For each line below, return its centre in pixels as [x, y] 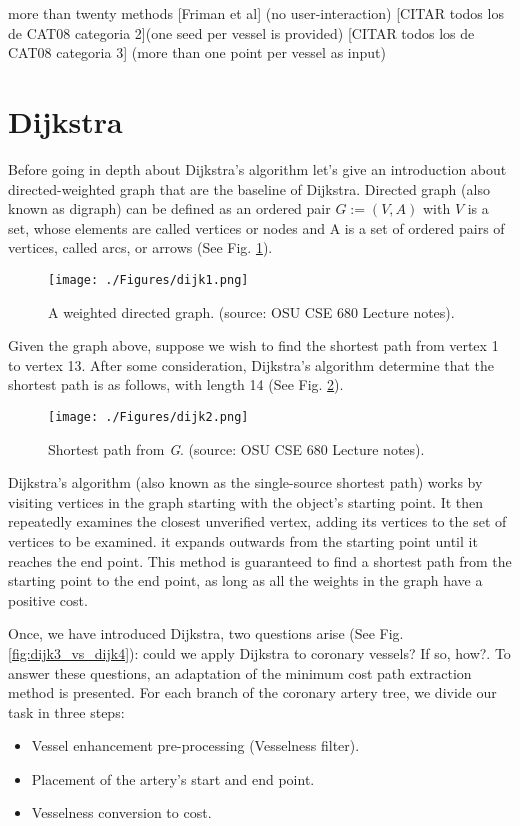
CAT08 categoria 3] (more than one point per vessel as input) [197, 52]
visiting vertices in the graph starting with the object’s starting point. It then [246, 501]
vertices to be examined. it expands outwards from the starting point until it [243, 540]
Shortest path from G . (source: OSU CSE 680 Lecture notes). [236, 448]
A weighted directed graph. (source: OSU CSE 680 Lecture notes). [251, 311]
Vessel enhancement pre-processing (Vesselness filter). [195, 745]
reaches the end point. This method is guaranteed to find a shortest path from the [260, 560]
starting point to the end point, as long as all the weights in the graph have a [245, 580]
